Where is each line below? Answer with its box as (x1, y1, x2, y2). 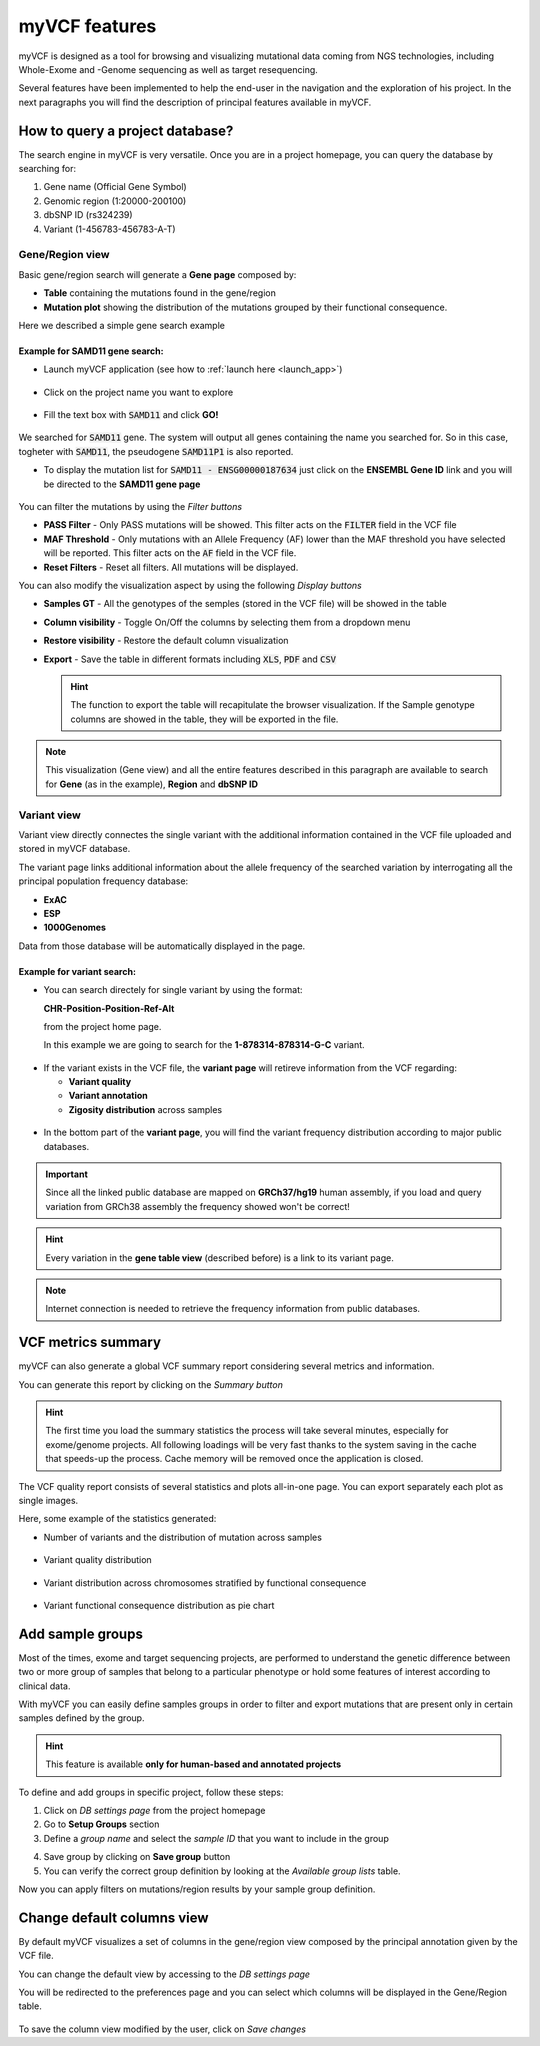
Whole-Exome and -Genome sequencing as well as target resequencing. (18, 63, 319, 75)
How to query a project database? (18, 122, 234, 139)
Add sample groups (18, 1625, 144, 1642)
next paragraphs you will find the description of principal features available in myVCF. (18, 96, 372, 108)
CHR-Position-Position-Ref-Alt (43, 1002, 175, 1014)
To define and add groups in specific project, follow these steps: (18, 1786, 284, 1798)
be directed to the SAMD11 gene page (43, 478, 201, 490)
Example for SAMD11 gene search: (18, 345, 164, 357)
